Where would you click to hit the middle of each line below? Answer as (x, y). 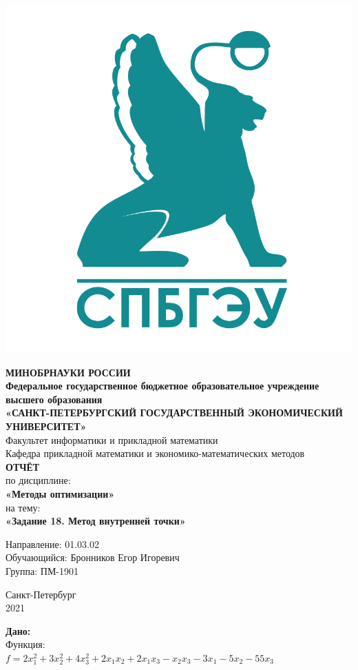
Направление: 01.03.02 (53, 544)
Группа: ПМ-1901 (42, 570)
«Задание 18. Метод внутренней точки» (96, 521)
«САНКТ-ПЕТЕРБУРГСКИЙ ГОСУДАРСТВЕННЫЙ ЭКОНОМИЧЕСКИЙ (174, 413)
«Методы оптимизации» (60, 493)
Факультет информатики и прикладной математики (112, 439)
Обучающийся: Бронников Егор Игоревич (93, 557)
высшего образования (54, 399)
